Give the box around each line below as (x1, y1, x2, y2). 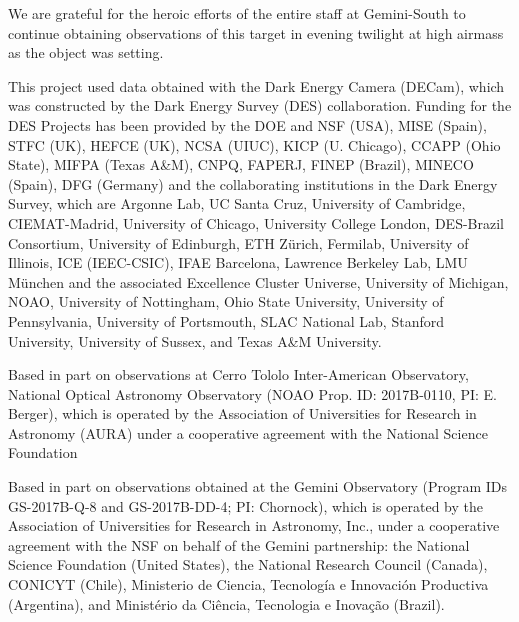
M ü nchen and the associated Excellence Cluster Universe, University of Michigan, (8, 271, 509, 292)
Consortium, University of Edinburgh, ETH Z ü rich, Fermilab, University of (8, 232, 469, 253)
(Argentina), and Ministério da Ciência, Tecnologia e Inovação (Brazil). (8, 593, 445, 614)
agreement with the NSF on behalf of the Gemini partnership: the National (8, 534, 470, 555)
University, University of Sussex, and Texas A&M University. (8, 330, 382, 351)
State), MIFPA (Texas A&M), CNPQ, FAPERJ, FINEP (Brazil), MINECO (8, 154, 474, 175)
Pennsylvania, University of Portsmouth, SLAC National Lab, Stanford (8, 310, 444, 331)
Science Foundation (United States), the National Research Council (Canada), (8, 554, 488, 575)
